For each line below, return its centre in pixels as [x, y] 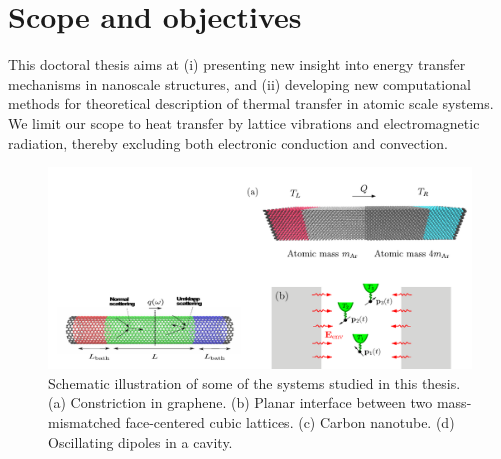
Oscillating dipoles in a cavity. [140, 441]
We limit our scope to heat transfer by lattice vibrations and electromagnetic [244, 122]
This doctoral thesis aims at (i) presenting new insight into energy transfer [237, 64]
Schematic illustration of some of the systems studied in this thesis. [254, 382]
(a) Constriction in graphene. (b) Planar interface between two [240, 402]
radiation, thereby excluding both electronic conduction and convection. [228, 142]
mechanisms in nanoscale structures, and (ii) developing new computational [239, 83]
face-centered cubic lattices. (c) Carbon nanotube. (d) [290, 421]
